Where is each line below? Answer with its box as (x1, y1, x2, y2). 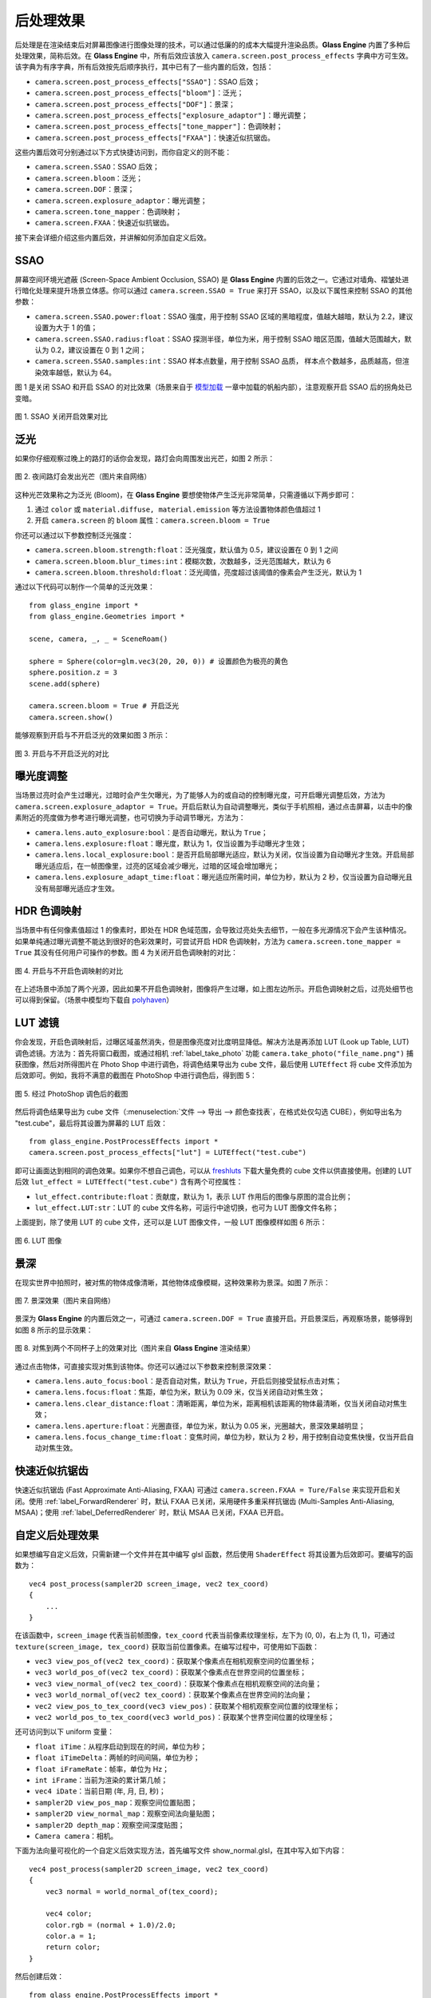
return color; (45, 1943, 101, 1952)
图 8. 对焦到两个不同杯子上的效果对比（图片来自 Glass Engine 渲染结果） (14, 1343, 255, 1353)
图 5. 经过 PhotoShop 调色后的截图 (14, 1089, 129, 1098)
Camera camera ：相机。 (34, 1831, 118, 1841)
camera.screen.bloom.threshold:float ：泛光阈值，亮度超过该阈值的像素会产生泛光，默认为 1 (34, 567, 362, 577)
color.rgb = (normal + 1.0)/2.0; (45, 1920, 177, 1929)
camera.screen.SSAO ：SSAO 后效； (34, 162, 160, 172)
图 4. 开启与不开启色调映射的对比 (14, 965, 124, 975)
